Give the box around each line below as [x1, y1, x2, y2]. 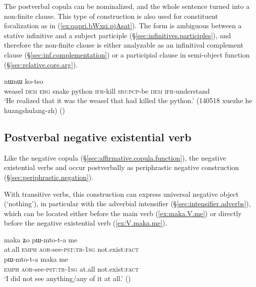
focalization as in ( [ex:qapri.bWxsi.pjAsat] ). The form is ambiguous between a [4, 20, 242, 31]
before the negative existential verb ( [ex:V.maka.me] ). [4, 218, 167, 228]
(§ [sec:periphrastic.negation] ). [4, 172, 94, 182]
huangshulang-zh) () [4, 105, 65, 115]
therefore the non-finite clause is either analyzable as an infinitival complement [4, 40, 244, 50]
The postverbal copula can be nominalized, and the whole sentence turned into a [4, 1, 250, 11]
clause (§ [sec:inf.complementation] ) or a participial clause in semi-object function [4, 49, 250, 59]
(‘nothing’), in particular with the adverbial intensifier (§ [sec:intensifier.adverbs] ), [4, 198, 251, 209]
